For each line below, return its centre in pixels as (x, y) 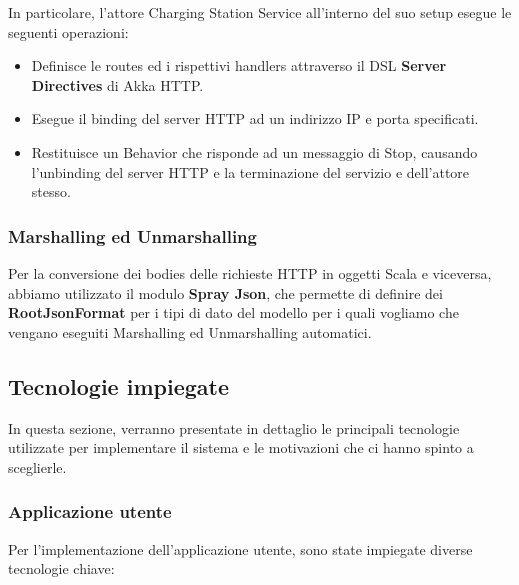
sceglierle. (37, 466)
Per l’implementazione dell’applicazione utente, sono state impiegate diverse (240, 548)
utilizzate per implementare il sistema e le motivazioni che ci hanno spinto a (241, 447)
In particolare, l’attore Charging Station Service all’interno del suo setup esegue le (260, 12)
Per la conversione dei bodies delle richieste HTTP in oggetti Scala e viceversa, (250, 272)
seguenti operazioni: (68, 31)
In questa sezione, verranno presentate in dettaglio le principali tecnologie (234, 427)
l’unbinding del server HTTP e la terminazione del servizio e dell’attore (250, 171)
